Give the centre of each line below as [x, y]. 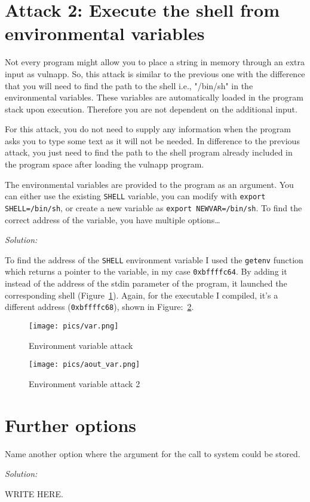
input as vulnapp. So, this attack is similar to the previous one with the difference [155, 73]
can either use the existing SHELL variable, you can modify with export [135, 196]
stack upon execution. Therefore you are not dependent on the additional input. [151, 109]
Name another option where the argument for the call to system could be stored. [153, 453]
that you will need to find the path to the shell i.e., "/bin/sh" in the [129, 85]
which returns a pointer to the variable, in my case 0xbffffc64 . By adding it [146, 271]
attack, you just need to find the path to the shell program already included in [149, 152]
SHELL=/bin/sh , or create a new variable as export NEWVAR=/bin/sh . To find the [154, 207]
